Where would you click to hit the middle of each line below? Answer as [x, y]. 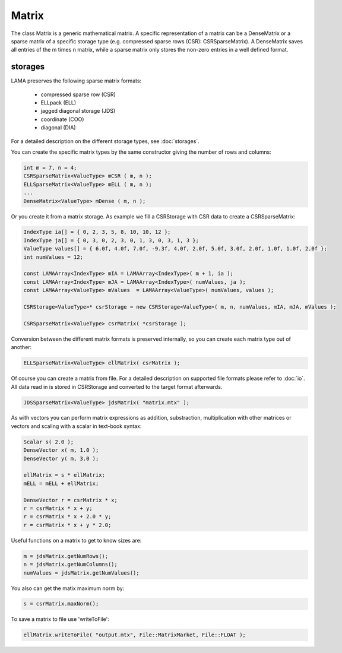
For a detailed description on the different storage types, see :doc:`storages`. [105, 141]
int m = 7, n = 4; [50, 167]
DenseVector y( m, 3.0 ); [61, 458]
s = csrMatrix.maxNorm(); [61, 604]
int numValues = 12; [53, 257]
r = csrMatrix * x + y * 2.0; [67, 525]
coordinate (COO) [62, 119]
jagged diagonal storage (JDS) [78, 111]
